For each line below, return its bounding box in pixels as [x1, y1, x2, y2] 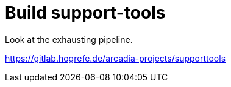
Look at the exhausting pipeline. [5, 34, 133, 45]
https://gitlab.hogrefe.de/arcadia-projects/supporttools [5, 53, 226, 63]
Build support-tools [5, 2, 166, 23]
